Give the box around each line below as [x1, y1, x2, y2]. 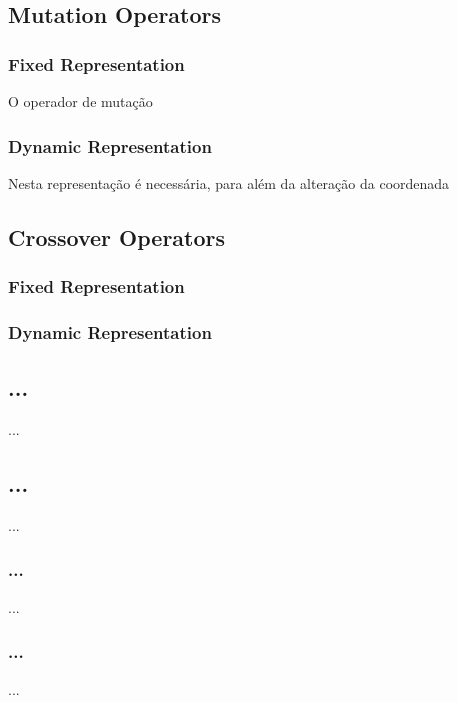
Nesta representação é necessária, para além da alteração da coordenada [8, 172, 450, 193]
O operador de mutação [8, 91, 153, 111]
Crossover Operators [8, 221, 226, 252]
